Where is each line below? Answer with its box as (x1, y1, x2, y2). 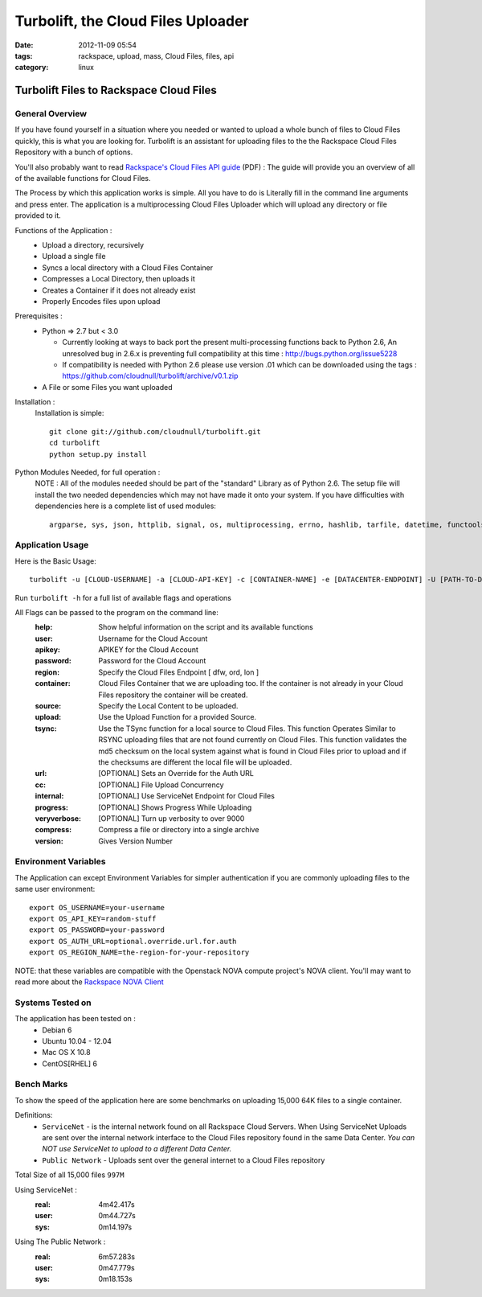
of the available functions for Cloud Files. (14, 174, 151, 183)
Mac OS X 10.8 (42, 1048, 92, 1057)
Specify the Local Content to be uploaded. (98, 701, 239, 711)
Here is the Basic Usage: (14, 556, 96, 566)
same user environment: (14, 885, 96, 894)
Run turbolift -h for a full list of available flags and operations (14, 593, 232, 602)
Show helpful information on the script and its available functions (98, 622, 313, 632)
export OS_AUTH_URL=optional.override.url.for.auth (29, 937, 237, 946)
